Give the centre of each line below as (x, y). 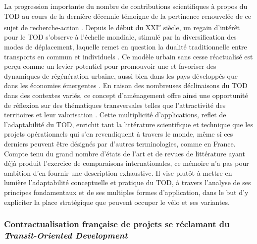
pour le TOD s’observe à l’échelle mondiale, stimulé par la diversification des (120, 37)
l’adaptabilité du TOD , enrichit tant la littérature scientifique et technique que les (128, 124)
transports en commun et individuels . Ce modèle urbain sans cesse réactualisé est (128, 56)
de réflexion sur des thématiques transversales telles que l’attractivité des (115, 105)
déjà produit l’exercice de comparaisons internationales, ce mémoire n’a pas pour (127, 163)
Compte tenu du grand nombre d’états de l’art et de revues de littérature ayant (125, 153)
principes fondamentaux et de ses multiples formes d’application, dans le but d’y (126, 192)
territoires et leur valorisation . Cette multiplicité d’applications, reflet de (115, 115)
